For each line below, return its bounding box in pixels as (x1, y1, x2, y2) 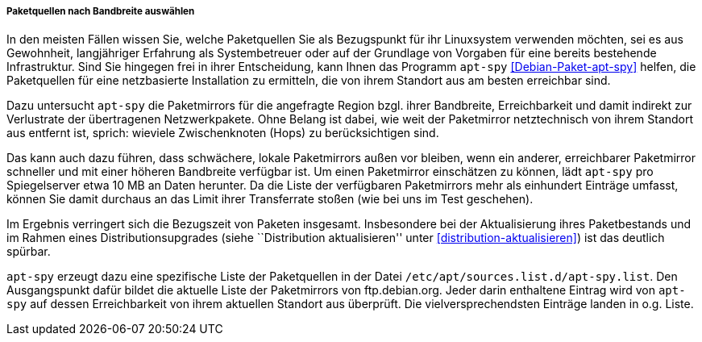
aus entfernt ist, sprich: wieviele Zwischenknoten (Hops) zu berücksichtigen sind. (6, 126, 439, 140)
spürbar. (6, 244, 51, 259)
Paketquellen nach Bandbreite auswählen (6, 6, 195, 17)
